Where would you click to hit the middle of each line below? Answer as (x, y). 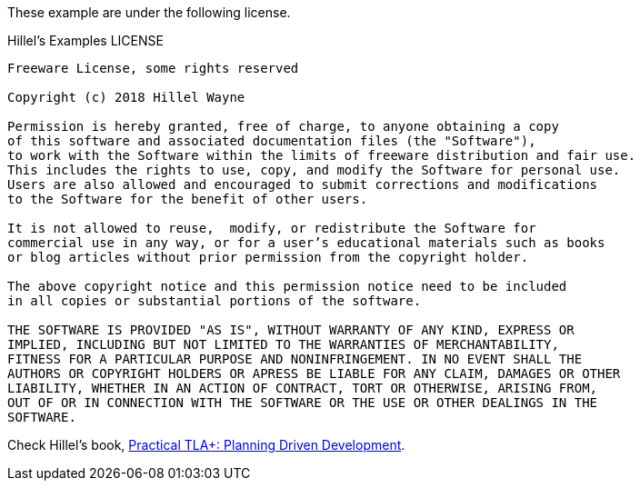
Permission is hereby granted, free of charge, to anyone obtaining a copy (283, 126)
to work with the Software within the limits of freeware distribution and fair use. (322, 155)
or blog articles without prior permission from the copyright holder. (268, 257)
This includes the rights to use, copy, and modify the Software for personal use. (314, 170)
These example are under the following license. (149, 12)
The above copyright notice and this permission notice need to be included (287, 286)
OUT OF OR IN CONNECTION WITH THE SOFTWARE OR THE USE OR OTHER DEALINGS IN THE (303, 403)
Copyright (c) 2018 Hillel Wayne (126, 97)
